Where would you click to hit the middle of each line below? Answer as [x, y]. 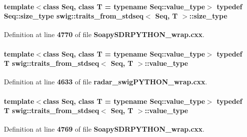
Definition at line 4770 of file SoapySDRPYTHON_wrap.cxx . [104, 34]
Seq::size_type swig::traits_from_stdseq [74, 16]
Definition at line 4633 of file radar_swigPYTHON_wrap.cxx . [106, 82]
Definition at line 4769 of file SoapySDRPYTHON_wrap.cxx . [104, 129]
